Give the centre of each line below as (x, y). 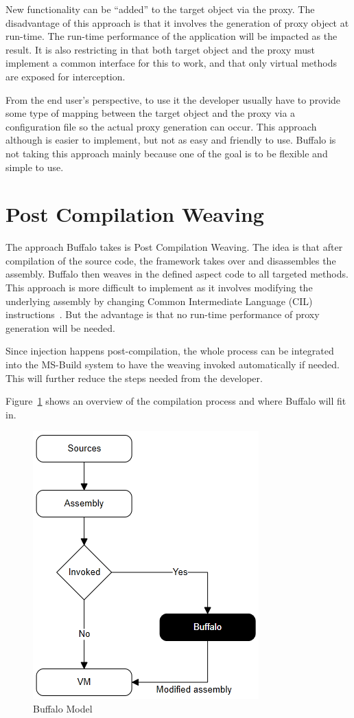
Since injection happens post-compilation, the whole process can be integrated (170, 351)
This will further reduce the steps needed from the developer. (134, 378)
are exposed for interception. (66, 76)
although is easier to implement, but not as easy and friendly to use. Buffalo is (171, 140)
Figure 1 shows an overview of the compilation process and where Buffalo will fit (176, 401)
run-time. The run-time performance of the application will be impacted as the (172, 36)
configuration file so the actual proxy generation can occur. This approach (161, 126)
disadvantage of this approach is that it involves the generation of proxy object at (177, 22)
